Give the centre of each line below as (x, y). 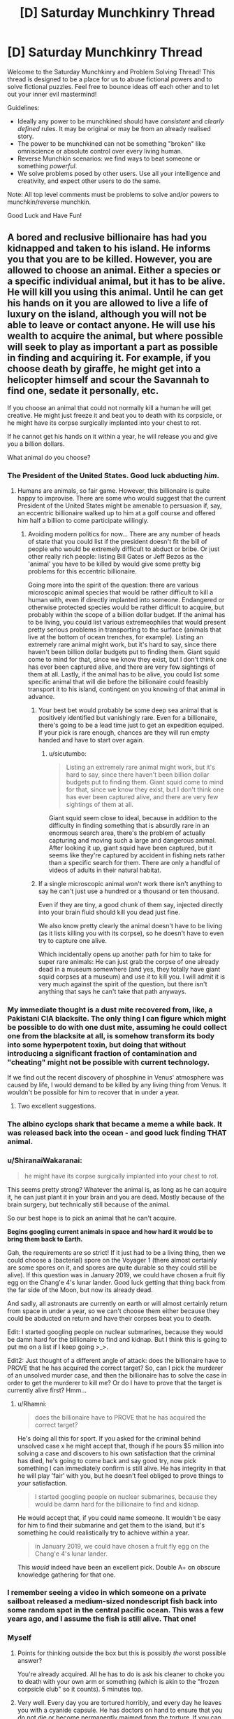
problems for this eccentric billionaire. (82, 571)
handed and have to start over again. (91, 740)
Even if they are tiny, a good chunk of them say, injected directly (131, 905)
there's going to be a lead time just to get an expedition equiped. (131, 725)
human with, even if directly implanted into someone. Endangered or (126, 600)
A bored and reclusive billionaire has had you (107, 237)
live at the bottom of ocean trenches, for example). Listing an (116, 637)
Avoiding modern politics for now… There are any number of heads (124, 534)
